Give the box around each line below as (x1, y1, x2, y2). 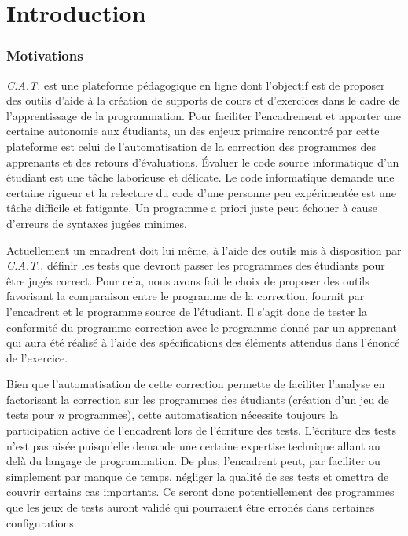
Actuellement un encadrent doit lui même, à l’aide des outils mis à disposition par (6, 241, 402, 258)
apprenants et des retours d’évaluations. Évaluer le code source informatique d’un (6, 153, 399, 170)
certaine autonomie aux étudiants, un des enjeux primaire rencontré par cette (6, 123, 380, 139)
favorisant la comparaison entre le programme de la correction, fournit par (6, 288, 365, 304)
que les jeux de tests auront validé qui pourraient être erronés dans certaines (6, 499, 375, 516)
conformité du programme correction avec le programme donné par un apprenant (6, 318, 397, 335)
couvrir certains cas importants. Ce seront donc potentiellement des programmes (6, 483, 395, 500)
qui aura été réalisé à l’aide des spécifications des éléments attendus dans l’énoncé (6, 334, 400, 351)
